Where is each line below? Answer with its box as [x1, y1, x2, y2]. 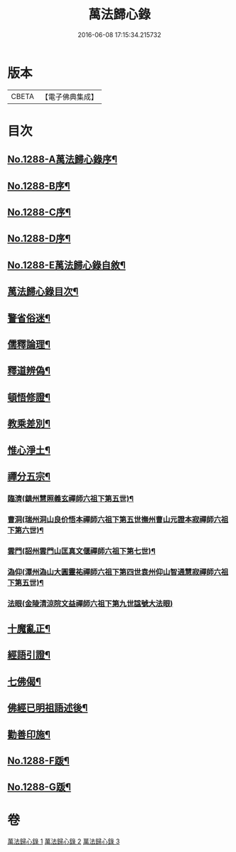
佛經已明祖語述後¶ [7, 702, 88, 714]
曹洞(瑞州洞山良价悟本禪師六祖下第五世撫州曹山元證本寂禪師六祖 [7, 514, 229, 524]
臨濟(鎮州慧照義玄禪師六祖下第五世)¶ [7, 493, 134, 503]
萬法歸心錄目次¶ [7, 285, 79, 298]
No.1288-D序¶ [7, 233, 71, 245]
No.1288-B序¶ [7, 179, 70, 192]
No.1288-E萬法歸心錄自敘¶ [7, 259, 126, 271]
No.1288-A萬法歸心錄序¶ [7, 154, 117, 166]
